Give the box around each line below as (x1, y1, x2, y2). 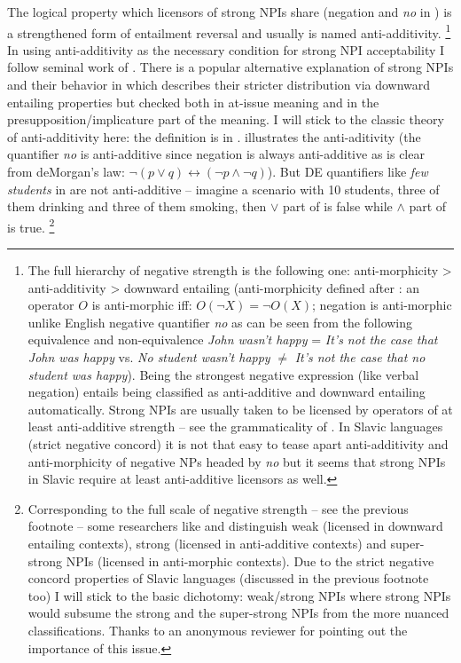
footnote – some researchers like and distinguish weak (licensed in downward (27, 517, 443, 535)
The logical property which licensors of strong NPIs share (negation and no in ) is (7, 3, 452, 20)
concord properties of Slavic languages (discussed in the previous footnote (27, 569, 429, 588)
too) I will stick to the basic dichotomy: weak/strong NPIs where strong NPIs (27, 586, 451, 604)
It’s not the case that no (294, 348, 426, 366)
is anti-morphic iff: (91, 296, 192, 314)
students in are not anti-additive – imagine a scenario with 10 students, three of (7, 179, 440, 198)
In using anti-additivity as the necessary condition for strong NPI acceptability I (7, 40, 445, 59)
